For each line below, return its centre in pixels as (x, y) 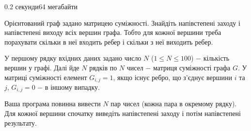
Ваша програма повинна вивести (53, 104)
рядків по (103, 67)
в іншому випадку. (72, 87)
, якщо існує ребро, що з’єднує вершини (173, 77)
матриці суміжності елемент (46, 77)
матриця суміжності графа (192, 67)
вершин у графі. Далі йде (42, 67)
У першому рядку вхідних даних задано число (73, 58)
